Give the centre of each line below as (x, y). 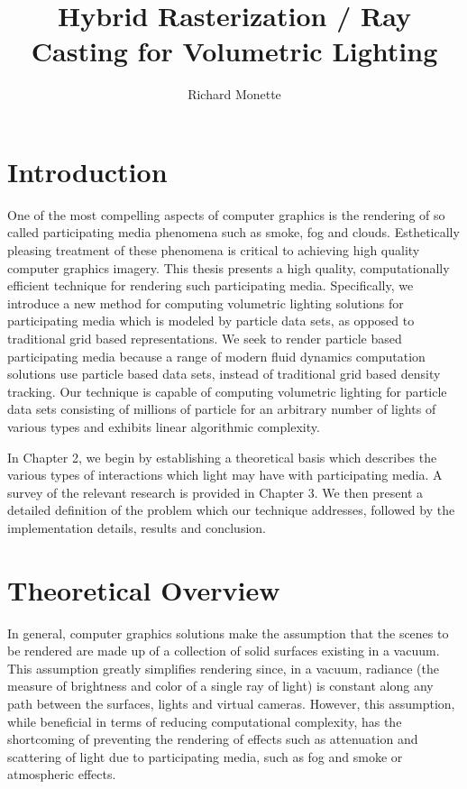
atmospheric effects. (62, 774)
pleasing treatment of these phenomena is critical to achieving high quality (214, 250)
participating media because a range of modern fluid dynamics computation (216, 356)
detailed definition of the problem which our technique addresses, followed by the (231, 510)
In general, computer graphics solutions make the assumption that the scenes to (228, 633)
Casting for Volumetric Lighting (234, 51)
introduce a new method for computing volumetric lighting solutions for (206, 303)
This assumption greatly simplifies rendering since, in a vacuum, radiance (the (223, 668)
